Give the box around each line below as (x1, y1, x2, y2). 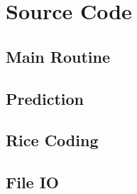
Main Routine (6, 45, 111, 67)
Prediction (6, 87, 84, 109)
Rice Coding (6, 129, 99, 151)
